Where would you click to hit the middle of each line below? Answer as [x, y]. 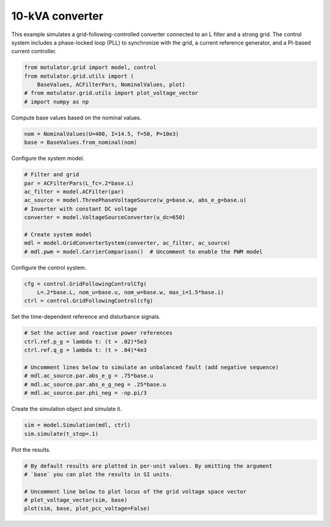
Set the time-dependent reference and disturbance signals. [86, 317]
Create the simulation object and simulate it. [67, 409]
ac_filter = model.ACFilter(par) [74, 192]
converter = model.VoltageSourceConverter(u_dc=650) [105, 218]
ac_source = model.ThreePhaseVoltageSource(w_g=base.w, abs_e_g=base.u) [135, 200]
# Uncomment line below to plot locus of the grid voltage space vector [135, 491]
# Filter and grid [52, 175]
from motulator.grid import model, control [90, 68]
